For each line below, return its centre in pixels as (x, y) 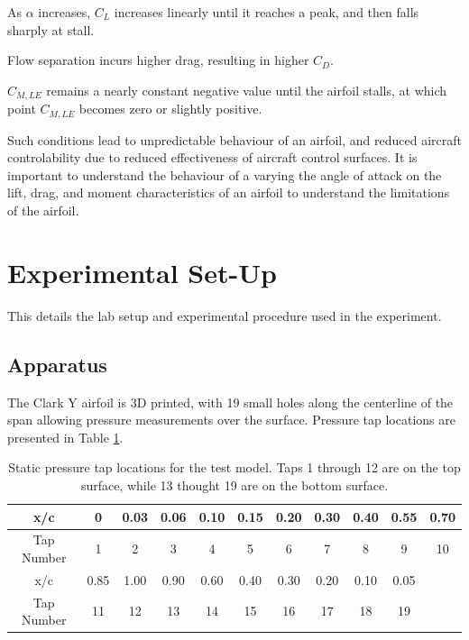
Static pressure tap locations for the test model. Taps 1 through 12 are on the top (234, 467)
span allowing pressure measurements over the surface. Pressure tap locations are (231, 420)
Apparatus (57, 364)
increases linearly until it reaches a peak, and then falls (267, 12)
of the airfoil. (43, 210)
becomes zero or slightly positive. (170, 109)
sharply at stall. (51, 29)
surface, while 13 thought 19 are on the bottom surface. (234, 485)
